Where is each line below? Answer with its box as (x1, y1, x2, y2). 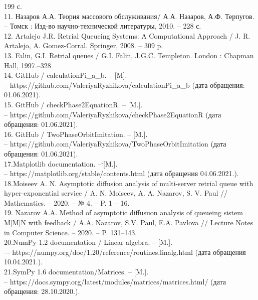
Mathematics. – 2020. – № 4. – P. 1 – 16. (4, 197, 130, 208)
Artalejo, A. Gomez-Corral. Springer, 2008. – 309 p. (4, 40, 163, 51)
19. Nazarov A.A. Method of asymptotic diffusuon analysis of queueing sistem (4, 207, 243, 218)
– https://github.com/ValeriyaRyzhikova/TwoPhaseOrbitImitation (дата (4, 138, 226, 149)
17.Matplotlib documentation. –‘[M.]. (4, 158, 118, 169)
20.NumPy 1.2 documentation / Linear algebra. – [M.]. (4, 237, 173, 247)
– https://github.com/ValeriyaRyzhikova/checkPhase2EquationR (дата (4, 109, 221, 119)
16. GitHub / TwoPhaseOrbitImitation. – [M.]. (4, 128, 148, 139)
